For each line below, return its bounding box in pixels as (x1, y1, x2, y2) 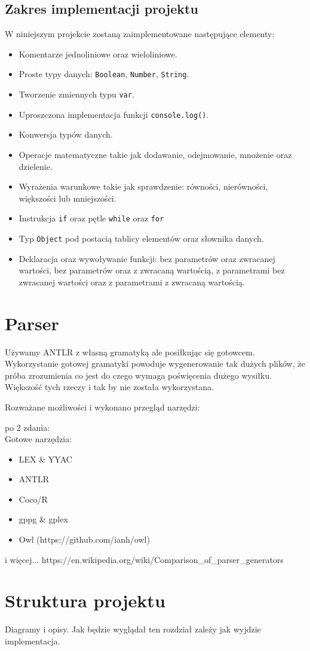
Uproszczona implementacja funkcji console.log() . (19, 108, 209, 120)
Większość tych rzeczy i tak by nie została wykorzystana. (5, 381, 214, 393)
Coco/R (19, 492, 48, 505)
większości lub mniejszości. (19, 191, 116, 204)
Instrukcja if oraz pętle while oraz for (19, 212, 164, 224)
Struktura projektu (5, 588, 165, 613)
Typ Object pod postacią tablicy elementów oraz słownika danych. (19, 232, 264, 244)
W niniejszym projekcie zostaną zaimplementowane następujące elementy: (5, 28, 275, 40)
